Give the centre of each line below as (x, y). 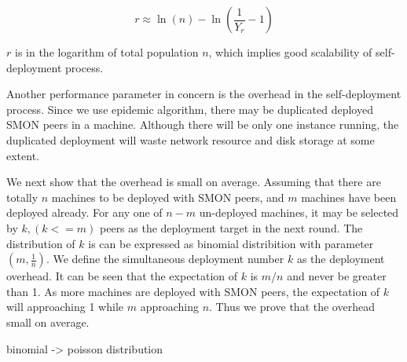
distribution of (41, 243)
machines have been (349, 197)
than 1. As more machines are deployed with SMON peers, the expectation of (193, 291)
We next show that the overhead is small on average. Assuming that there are (194, 182)
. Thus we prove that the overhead (292, 307)
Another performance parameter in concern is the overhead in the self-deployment (204, 94)
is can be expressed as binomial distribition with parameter (231, 243)
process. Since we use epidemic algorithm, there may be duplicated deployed (190, 109)
